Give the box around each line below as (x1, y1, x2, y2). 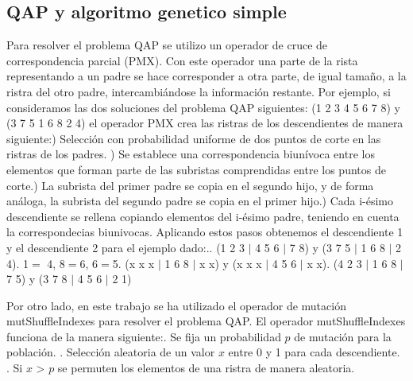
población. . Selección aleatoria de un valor (6, 344, 215, 360)
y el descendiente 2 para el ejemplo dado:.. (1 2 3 (6, 239, 245, 255)
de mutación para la (294, 328, 392, 344)
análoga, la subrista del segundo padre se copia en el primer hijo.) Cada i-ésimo (6, 192, 394, 209)
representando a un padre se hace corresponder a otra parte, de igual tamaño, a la (6, 68, 407, 84)
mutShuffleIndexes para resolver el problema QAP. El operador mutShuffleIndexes (6, 313, 406, 329)
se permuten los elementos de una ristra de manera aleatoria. (57, 360, 355, 376)
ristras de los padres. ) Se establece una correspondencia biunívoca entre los (6, 146, 375, 162)
